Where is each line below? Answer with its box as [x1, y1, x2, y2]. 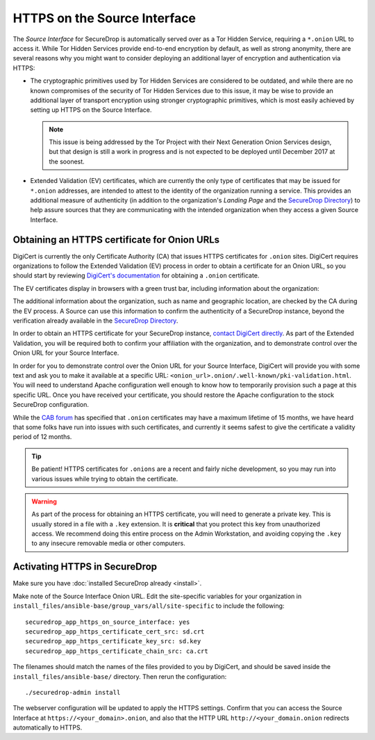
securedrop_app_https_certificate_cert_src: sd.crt [25, 627, 205, 636]
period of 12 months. [12, 433, 72, 441]
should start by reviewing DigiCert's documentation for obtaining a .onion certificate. [12, 271, 260, 280]
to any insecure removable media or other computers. [31, 539, 185, 547]
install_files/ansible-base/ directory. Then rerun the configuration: [12, 672, 227, 681]
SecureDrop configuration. [12, 401, 90, 409]
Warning [31, 497, 57, 506]
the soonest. [49, 157, 85, 166]
